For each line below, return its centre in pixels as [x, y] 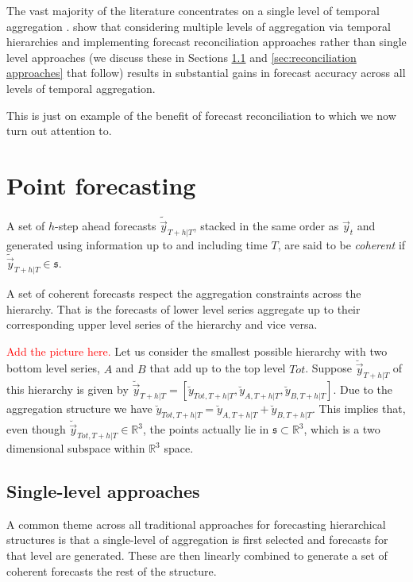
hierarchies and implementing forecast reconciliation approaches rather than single [206, 42]
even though [36, 429]
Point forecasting [101, 185]
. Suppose [329, 368]
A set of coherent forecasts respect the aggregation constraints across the [184, 293]
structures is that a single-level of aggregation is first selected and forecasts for [197, 540]
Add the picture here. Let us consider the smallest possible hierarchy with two [197, 351]
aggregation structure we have [79, 408]
